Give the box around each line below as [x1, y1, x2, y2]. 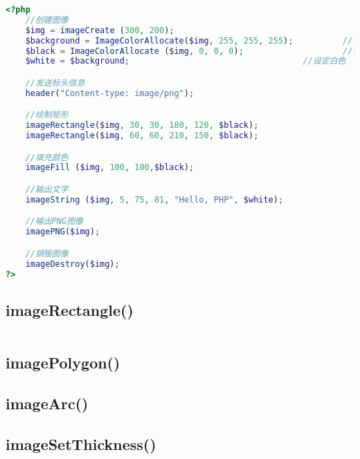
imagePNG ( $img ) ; [25, 227, 100, 237]
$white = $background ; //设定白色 [25, 56, 346, 66]
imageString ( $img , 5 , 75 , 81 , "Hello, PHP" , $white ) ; [25, 194, 284, 205]
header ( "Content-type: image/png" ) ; [25, 88, 195, 98]
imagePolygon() [6, 352, 120, 373]
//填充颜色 [25, 152, 69, 162]
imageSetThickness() [6, 433, 156, 454]
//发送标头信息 [25, 77, 85, 88]
